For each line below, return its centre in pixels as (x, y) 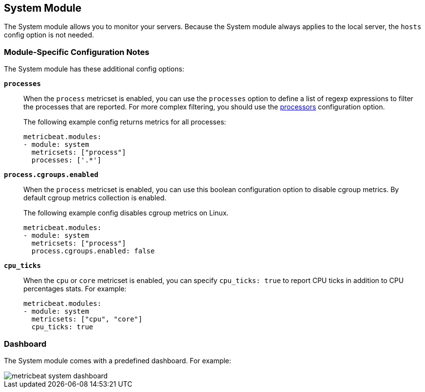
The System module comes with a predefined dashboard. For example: (118, 360)
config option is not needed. (49, 35)
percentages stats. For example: (75, 289)
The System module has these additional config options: (94, 69)
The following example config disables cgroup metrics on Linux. (126, 213)
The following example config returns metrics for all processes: (125, 122)
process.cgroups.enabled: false (93, 251)
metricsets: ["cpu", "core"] (87, 319)
